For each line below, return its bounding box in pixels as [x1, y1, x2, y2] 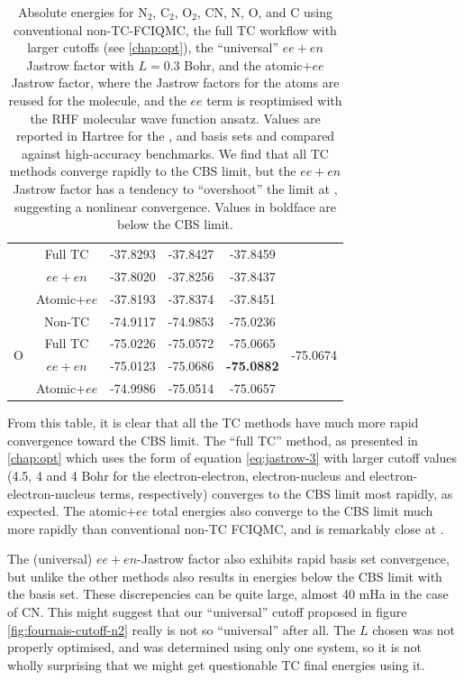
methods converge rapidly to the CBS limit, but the [9, 161, 296, 180]
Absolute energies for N [17, 3, 148, 21]
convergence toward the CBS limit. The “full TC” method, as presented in [7, 430, 418, 449]
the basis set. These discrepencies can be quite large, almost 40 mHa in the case [7, 584, 449, 603]
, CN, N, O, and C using [196, 3, 333, 21]
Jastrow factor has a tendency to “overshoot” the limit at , [13, 179, 338, 198]
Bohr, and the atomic [184, 55, 303, 74]
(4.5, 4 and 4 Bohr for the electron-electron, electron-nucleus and [7, 465, 366, 484]
